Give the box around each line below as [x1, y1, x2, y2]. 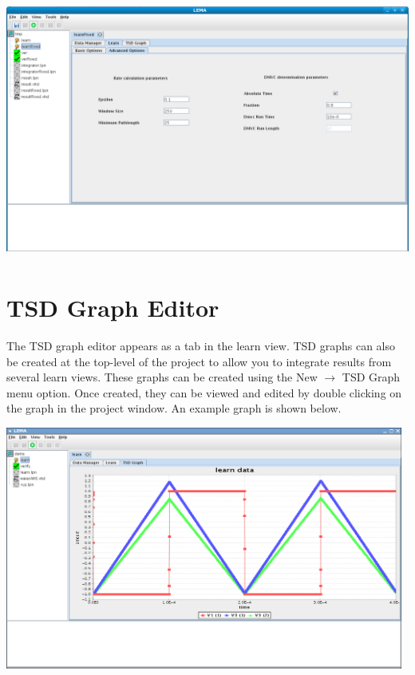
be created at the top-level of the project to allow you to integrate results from [6, 353, 392, 369]
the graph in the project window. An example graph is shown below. [6, 400, 342, 416]
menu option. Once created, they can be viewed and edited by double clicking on [6, 384, 402, 401]
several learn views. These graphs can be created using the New [6, 369, 318, 385]
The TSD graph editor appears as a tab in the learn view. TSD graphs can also [6, 337, 396, 353]
